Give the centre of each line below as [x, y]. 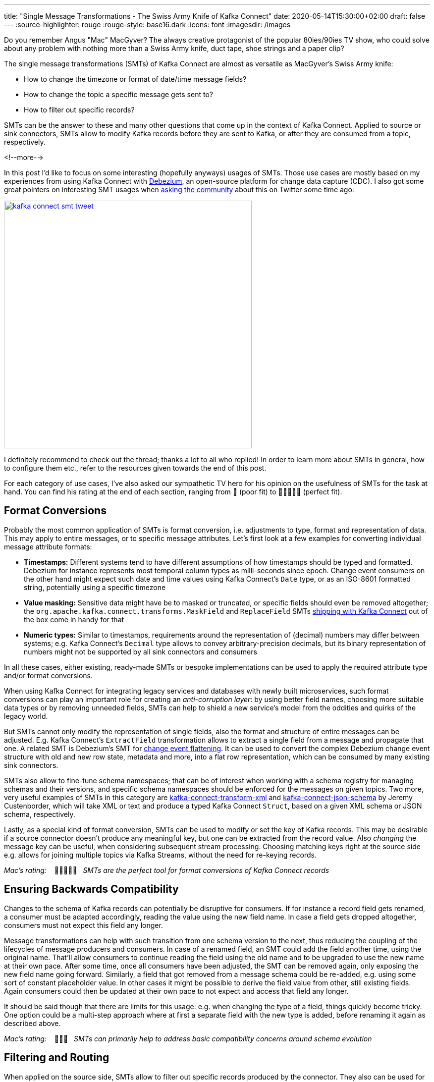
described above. [32, 1023]
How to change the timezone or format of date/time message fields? [135, 79]
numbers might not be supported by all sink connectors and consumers [140, 651]
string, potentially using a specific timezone [95, 587]
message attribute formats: [48, 546]
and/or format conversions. [49, 675]
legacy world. [26, 716]
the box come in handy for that [74, 619]
